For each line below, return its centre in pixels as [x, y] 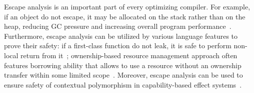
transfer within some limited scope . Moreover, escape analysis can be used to [123, 75]
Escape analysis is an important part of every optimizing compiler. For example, [127, 6]
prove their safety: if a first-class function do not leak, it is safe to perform [118, 46]
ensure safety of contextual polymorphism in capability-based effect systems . [123, 84]
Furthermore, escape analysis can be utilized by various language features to [121, 36]
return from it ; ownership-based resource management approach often [129, 55]
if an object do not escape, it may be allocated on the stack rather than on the [125, 16]
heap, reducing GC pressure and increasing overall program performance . [118, 26]
